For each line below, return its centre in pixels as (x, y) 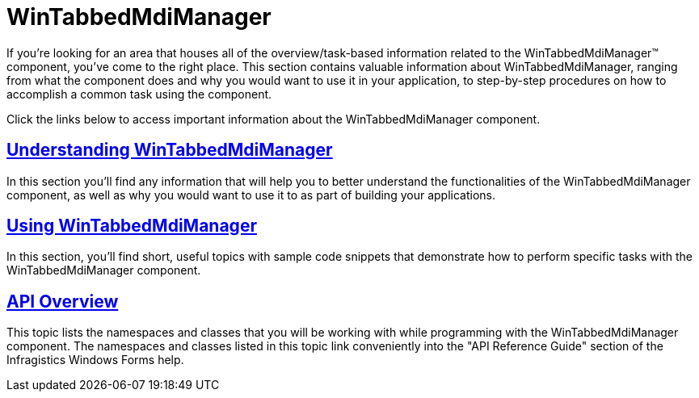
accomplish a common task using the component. (139, 94)
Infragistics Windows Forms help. (95, 360)
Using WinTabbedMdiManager (132, 226)
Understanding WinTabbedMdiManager (170, 150)
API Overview (63, 301)
